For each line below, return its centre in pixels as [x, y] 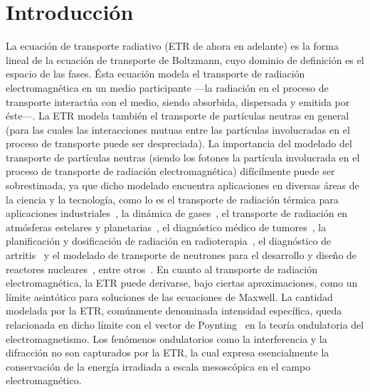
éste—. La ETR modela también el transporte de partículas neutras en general [178, 116]
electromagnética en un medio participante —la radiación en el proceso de [167, 87]
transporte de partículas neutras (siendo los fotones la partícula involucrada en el [183, 157]
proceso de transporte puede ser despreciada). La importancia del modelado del [179, 143]
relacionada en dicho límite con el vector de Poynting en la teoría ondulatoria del [185, 324]
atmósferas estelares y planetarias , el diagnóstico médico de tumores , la [166, 227]
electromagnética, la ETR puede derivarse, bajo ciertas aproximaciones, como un [182, 283]
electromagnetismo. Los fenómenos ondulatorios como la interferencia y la [166, 338]
